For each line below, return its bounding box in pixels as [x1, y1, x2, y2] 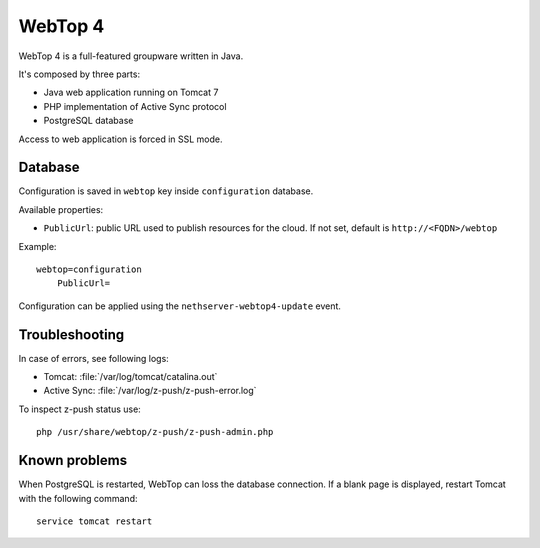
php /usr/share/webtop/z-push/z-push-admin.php [36, 426, 274, 438]
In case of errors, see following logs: [18, 352, 169, 364]
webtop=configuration [36, 263, 142, 275]
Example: [18, 240, 57, 252]
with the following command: [18, 492, 138, 504]
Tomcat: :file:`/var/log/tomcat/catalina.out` [43, 371, 218, 383]
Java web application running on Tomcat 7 [43, 86, 219, 99]
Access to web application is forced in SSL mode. [18, 133, 223, 145]
